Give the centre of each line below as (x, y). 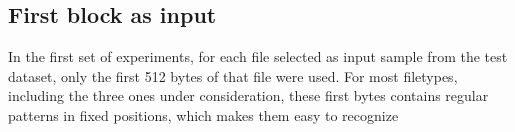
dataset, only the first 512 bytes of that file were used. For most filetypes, (233, 75)
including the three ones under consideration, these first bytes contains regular (248, 95)
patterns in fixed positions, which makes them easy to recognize (203, 114)
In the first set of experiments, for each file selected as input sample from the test (258, 56)
